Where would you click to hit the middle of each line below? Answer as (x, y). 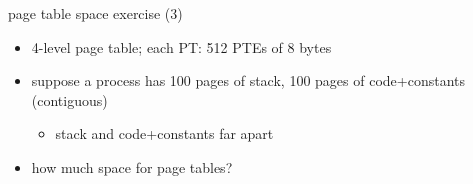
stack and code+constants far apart (164, 133)
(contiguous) (69, 99)
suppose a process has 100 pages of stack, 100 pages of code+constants (248, 80)
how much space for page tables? (132, 166)
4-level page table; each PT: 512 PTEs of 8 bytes (181, 46)
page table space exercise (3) (95, 13)
